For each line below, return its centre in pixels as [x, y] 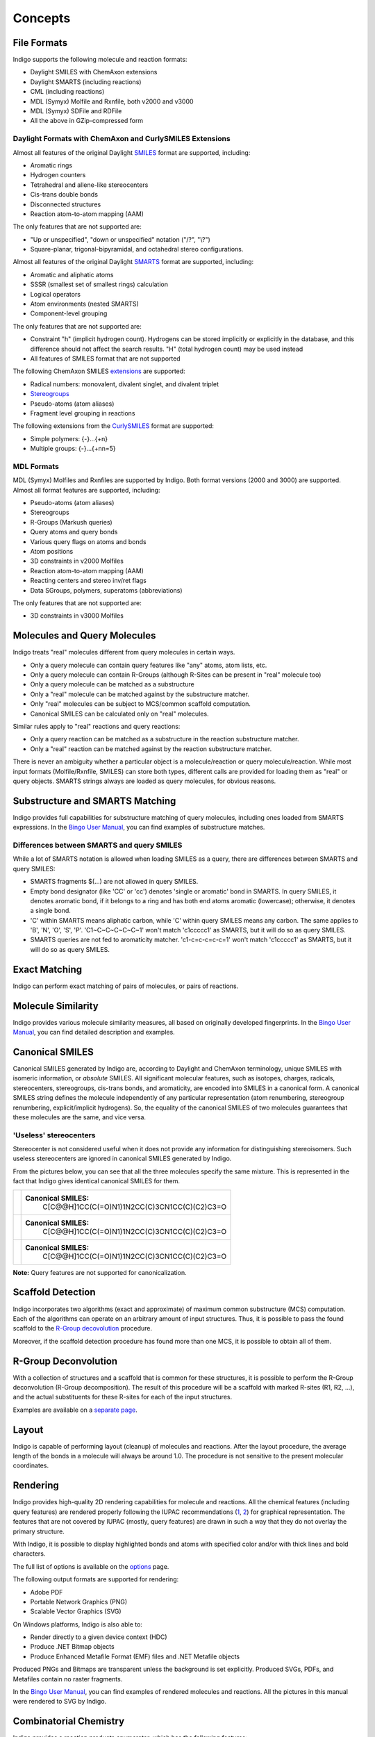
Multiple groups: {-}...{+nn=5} [73, 449]
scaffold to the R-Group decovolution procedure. [83, 1328]
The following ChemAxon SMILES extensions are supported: [99, 371]
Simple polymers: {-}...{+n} [69, 438]
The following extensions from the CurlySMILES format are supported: [114, 426]
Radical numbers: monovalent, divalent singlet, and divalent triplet [124, 384]
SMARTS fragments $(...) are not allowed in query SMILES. [114, 882]
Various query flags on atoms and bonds [88, 541]
